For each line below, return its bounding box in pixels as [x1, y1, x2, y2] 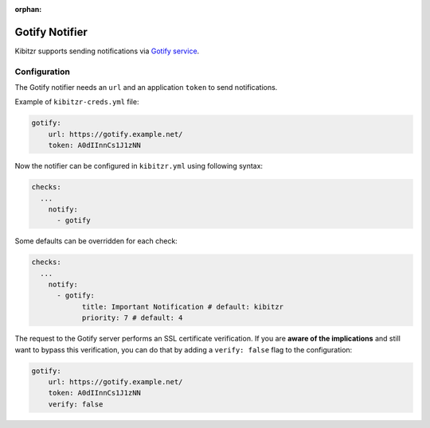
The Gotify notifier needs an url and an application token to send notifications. [14, 83, 278, 92]
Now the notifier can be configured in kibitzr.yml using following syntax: [14, 161, 263, 171]
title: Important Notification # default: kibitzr [81, 302, 284, 311]
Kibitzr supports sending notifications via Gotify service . [14, 46, 200, 56]
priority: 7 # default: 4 [81, 313, 183, 322]
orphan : [14, 5, 42, 14]
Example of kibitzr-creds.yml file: [14, 97, 139, 107]
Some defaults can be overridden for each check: [14, 236, 178, 246]
